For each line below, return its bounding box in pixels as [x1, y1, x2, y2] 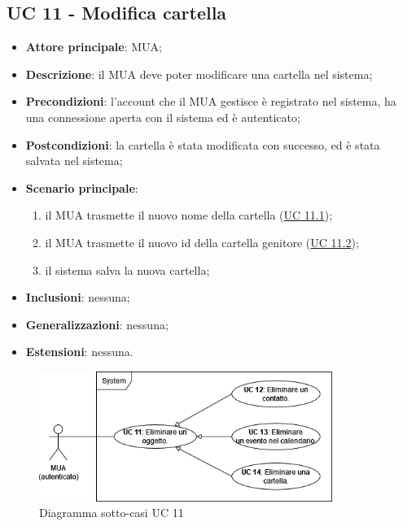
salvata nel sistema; [25, 152, 123, 169]
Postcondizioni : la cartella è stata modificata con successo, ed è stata [25, 136, 380, 153]
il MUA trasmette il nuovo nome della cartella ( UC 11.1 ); [45, 206, 333, 224]
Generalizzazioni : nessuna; [25, 315, 169, 333]
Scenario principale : [25, 179, 138, 196]
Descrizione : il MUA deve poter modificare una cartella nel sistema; [25, 65, 373, 82]
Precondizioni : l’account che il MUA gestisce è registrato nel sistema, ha [25, 93, 396, 110]
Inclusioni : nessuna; [25, 289, 130, 306]
